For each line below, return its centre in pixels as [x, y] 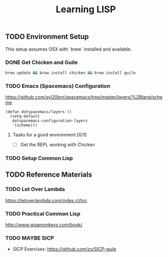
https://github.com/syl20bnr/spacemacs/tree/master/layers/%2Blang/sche [84, 97]
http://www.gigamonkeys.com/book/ [44, 225]
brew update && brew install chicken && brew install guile [71, 73]
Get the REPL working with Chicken [58, 145]
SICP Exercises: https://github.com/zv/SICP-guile [64, 249]
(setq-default [25, 116]
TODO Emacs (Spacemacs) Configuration [58, 86]
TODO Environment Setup [47, 37]
